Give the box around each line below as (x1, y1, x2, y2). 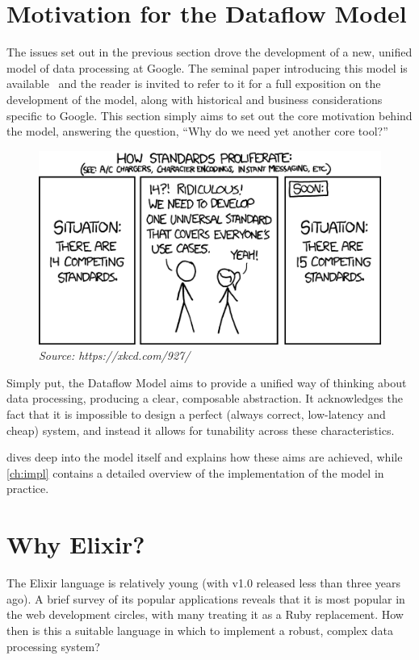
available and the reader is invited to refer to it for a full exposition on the (6, 75, 381, 92)
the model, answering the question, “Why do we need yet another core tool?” (6, 123, 388, 140)
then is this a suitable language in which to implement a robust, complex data (6, 621, 394, 638)
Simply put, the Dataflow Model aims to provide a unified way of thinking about (6, 374, 407, 391)
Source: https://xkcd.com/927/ (39, 347, 191, 364)
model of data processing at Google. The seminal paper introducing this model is (6, 59, 408, 76)
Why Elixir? (6, 528, 145, 561)
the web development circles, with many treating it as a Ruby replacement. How (6, 606, 404, 623)
